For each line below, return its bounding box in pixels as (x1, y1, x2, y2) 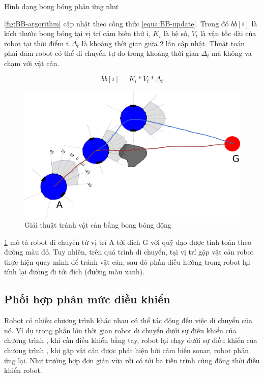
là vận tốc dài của (200, 28, 256, 39)
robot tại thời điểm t (4, 38, 69, 48)
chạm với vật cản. (4, 57, 60, 68)
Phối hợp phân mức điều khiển (4, 291, 170, 307)
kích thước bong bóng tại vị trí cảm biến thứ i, (4, 28, 151, 39)
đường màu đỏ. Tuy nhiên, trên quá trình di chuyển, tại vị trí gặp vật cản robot (4, 246, 254, 257)
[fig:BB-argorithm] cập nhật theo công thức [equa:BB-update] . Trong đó (4, 18, 229, 28)
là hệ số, (163, 28, 189, 39)
